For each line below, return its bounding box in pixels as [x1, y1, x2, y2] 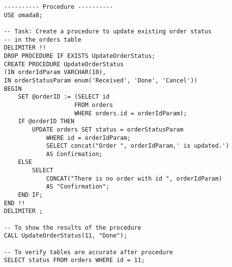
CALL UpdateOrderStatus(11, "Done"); [4, 232, 127, 240]
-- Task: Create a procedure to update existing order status [4, 27, 212, 35]
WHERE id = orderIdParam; [46, 134, 131, 141]
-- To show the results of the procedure [4, 224, 142, 231]
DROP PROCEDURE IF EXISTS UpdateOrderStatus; [4, 52, 155, 59]
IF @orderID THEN [18, 118, 75, 125]
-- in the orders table [4, 36, 82, 43]
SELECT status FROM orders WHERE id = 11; [4, 257, 145, 264]
